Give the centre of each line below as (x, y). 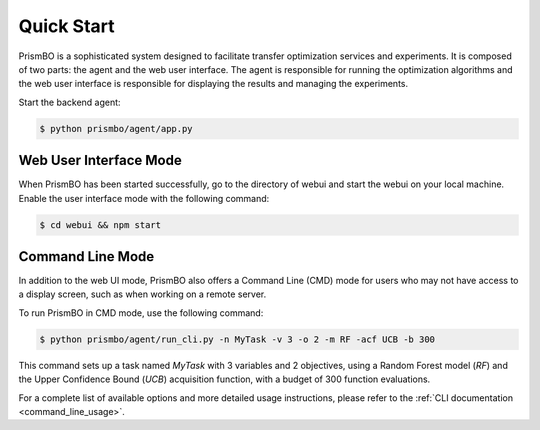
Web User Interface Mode (100, 160)
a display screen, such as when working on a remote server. (142, 294)
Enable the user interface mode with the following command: (144, 198)
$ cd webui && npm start (100, 224)
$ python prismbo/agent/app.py (116, 128)
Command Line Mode (86, 256)
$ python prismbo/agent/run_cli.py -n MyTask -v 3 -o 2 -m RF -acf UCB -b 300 (237, 339)
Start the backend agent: (69, 102)
